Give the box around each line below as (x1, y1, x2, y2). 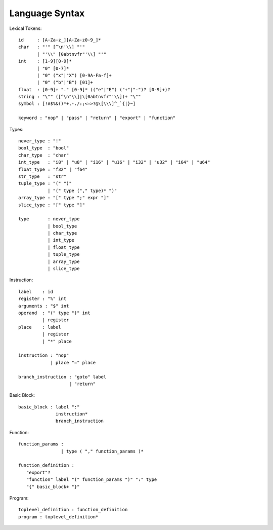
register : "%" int (18, 296, 67, 301)
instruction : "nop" (18, 353, 69, 358)
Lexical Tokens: (9, 25, 42, 31)
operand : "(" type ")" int (18, 310, 90, 316)
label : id (18, 289, 53, 294)
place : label (18, 324, 61, 330)
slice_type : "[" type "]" (18, 202, 85, 208)
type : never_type (18, 216, 80, 222)
